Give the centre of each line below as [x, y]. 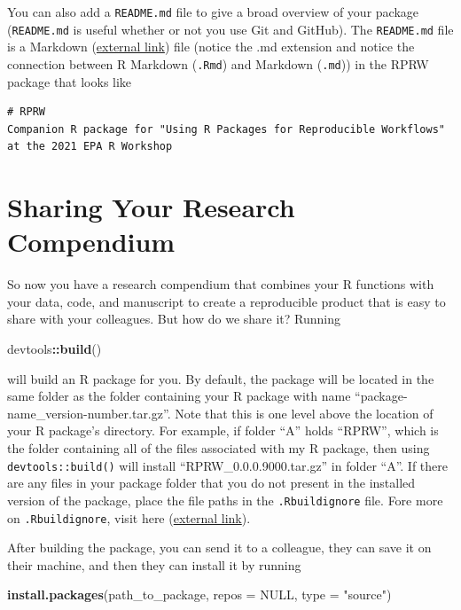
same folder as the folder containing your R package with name [179, 396]
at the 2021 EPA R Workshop [90, 147]
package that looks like [70, 81]
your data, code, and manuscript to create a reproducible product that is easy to [227, 301]
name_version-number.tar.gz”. [89, 413]
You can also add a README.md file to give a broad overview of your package [213, 12]
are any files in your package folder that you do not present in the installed [211, 483]
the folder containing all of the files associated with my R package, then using [219, 448]
